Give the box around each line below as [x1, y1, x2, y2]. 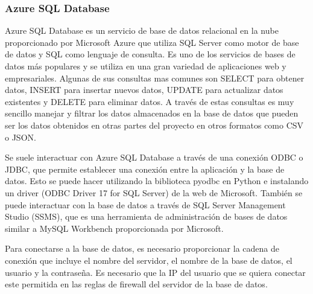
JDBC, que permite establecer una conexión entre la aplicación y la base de [5, 162, 285, 175]
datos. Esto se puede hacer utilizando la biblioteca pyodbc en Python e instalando [5, 174, 309, 187]
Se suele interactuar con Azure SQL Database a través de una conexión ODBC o [5, 151, 303, 164]
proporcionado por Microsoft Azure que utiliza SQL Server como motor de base [5, 36, 299, 48]
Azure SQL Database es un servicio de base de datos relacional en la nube [5, 24, 279, 37]
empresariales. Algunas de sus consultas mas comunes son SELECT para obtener [5, 71, 305, 84]
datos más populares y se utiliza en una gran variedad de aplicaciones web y [5, 60, 286, 72]
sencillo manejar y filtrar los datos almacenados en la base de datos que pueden [5, 107, 299, 120]
